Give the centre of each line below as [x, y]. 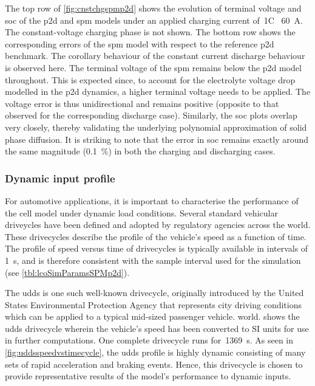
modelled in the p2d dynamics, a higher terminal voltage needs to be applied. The [158, 91]
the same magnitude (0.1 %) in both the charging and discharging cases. [140, 151]
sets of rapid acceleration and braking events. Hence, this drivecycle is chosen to [154, 364]
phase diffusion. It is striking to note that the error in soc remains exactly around [157, 139]
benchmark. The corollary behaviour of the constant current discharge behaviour [155, 56]
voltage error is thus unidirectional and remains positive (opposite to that [142, 103]
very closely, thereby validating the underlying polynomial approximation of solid [156, 127]
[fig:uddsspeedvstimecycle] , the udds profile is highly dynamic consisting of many [155, 352]
